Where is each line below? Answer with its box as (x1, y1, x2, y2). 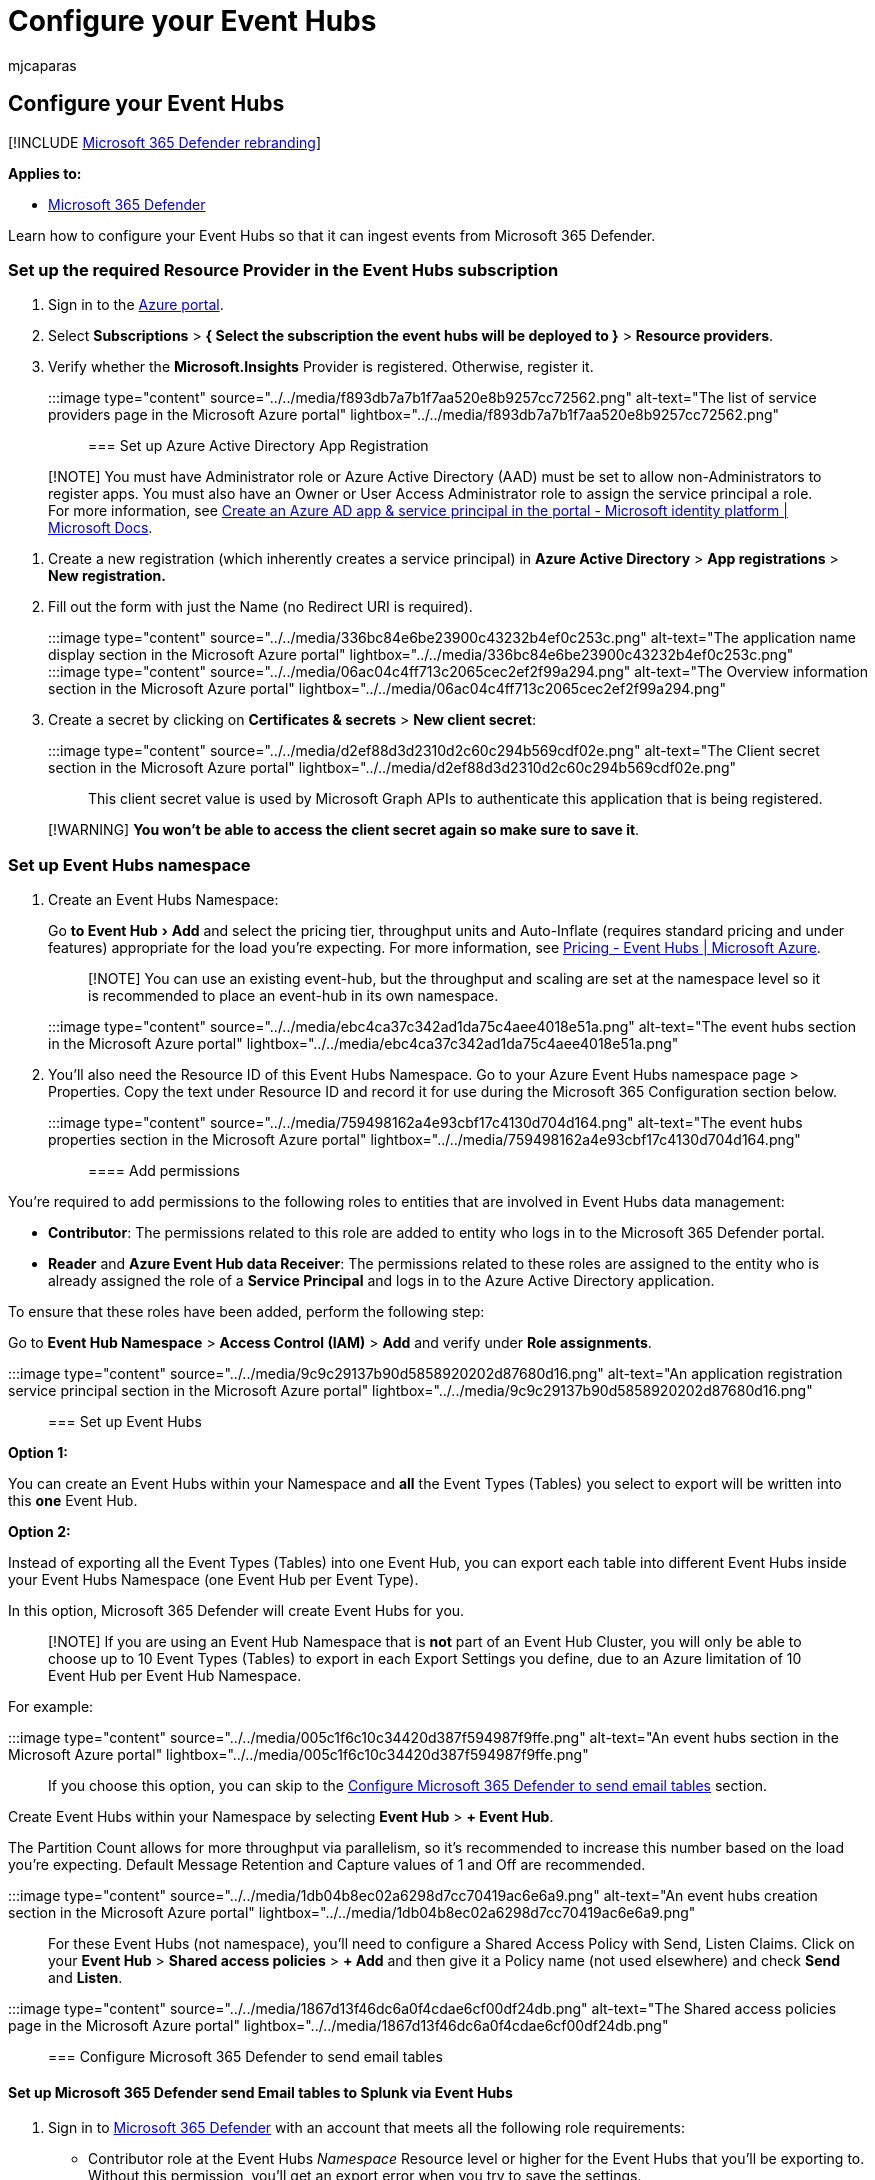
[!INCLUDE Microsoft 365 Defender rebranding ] (8, 133, 322, 151)
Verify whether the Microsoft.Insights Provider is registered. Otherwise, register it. (48, 358, 594, 376)
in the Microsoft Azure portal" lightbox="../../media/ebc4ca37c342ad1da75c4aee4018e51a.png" (48, 1035, 679, 1053)
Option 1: (8, 1444, 68, 1462)
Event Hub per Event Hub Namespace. (48, 1667, 302, 1685)
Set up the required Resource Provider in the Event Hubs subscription (8, 259, 559, 280)
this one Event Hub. (8, 1492, 138, 1510)
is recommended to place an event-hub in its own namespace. (88, 987, 499, 1005)
